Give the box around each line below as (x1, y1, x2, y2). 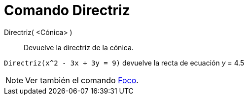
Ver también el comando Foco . (25, 75, 139, 85)
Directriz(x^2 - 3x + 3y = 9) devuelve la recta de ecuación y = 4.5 (4, 58, 245, 67)
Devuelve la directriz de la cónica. (24, 43, 134, 52)
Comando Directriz (4, 2, 130, 19)
